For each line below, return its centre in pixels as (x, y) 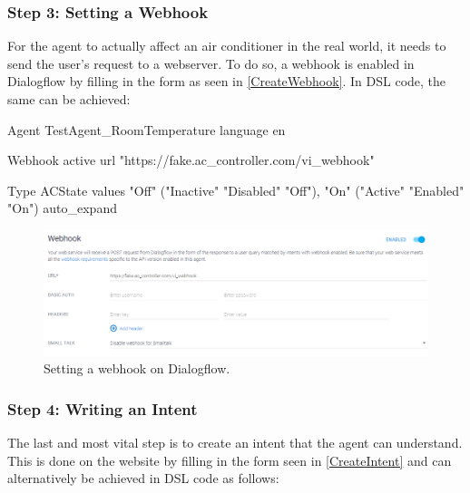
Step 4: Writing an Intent (103, 408)
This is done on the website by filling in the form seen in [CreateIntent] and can (230, 460)
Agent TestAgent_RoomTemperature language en (147, 129)
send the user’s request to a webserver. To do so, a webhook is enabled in (211, 63)
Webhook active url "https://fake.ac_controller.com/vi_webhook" (191, 160)
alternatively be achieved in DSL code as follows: (143, 478)
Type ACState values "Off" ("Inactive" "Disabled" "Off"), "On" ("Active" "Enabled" (236, 190)
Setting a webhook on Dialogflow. (137, 368)
